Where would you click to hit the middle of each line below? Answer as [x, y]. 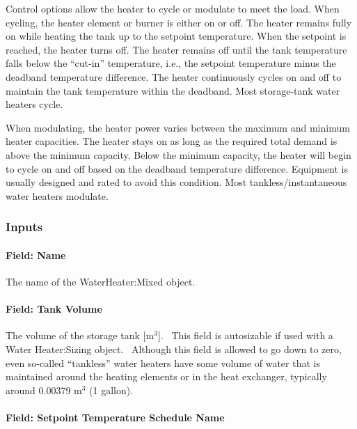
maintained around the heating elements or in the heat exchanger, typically [166, 376]
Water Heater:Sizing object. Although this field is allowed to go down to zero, [174, 349]
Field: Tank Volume [54, 309]
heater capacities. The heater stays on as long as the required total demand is [172, 141]
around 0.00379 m [44, 390]
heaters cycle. [34, 104]
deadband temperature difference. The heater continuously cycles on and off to [174, 76]
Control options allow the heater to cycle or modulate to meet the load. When [173, 8]
